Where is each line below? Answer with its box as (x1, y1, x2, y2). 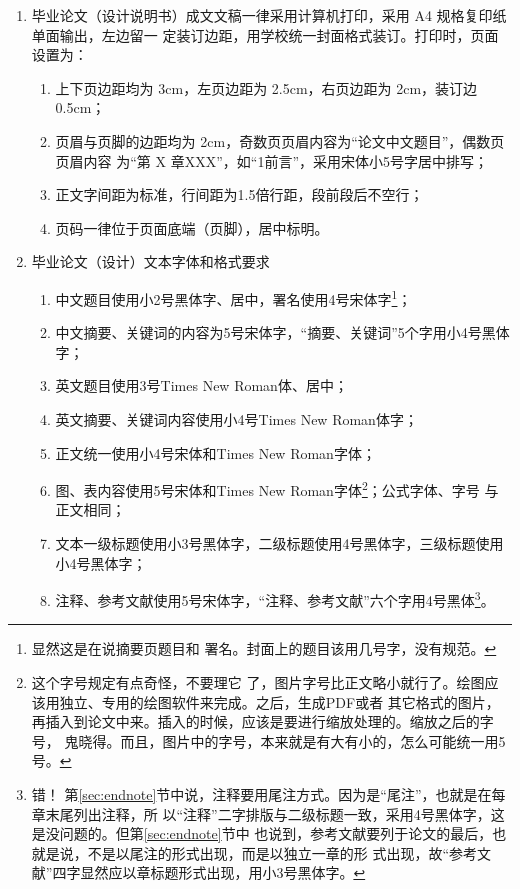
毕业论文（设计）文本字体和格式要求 (31, 251, 270, 272)
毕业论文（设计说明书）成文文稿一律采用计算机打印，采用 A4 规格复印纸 (31, 5, 507, 25)
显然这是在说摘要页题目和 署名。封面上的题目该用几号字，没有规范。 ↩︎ (31, 638, 497, 659)
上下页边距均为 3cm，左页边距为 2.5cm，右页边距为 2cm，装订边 (55, 77, 478, 98)
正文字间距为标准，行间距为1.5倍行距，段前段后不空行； (55, 184, 424, 205)
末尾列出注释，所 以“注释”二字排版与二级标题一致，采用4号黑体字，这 (45, 803, 505, 824)
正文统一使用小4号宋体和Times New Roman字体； (55, 442, 376, 463)
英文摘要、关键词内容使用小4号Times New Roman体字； (55, 408, 418, 429)
